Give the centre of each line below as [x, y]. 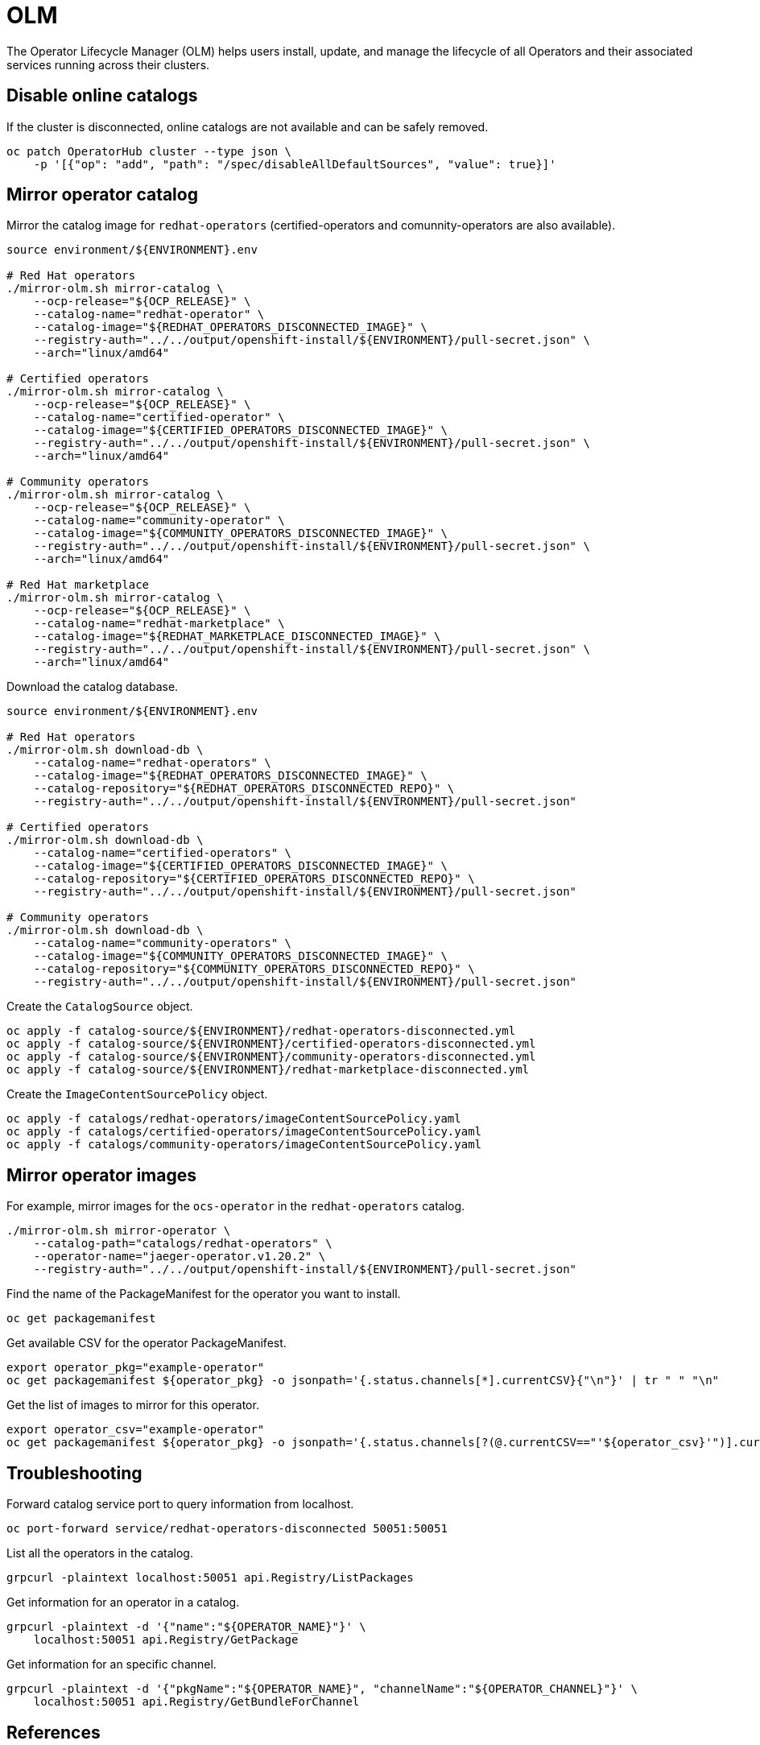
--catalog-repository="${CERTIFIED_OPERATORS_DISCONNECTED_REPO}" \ [254, 879]
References [54, 1732]
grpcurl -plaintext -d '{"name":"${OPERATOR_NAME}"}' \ [186, 1627]
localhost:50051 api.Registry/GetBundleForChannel [196, 1702]
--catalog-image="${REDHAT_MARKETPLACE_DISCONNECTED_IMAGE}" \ [237, 637]
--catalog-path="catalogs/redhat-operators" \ [183, 1244]
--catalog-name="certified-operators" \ [163, 853]
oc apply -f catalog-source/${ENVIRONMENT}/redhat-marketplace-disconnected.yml [268, 1070]
